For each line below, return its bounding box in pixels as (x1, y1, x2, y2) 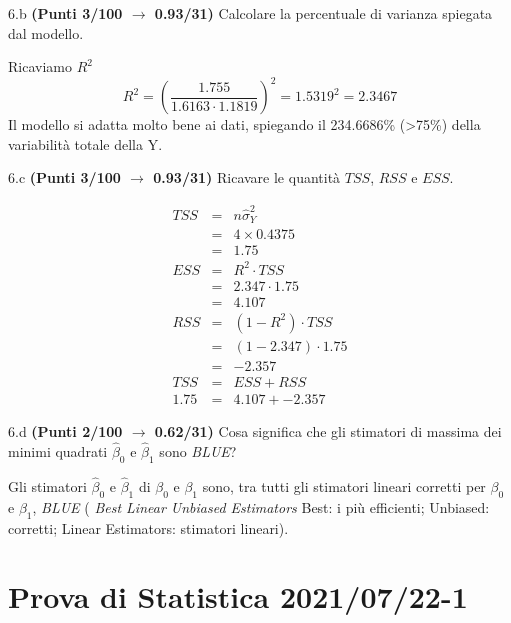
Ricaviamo (8, 56, 72, 77)
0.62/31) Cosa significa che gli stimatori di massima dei (154, 421, 502, 442)
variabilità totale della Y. (8, 133, 163, 154)
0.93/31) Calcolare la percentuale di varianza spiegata (154, 3, 493, 23)
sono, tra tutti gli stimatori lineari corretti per (202, 475, 486, 496)
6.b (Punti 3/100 (8, 3, 123, 23)
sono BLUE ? (159, 440, 237, 461)
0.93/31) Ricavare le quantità (153, 167, 341, 188)
